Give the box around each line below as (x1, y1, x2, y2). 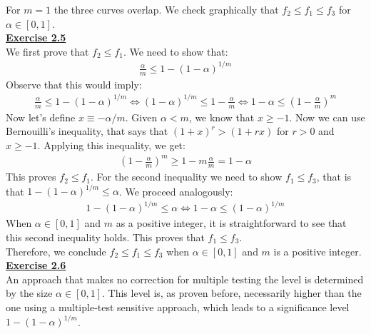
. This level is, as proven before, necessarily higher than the (102, 285, 362, 300)
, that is (316, 169, 352, 184)
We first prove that (6, 44, 89, 59)
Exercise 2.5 (6, 30, 66, 45)
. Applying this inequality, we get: (37, 138, 185, 153)
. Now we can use (289, 109, 365, 124)
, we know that (188, 109, 255, 124)
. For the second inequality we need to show (91, 169, 283, 184)
